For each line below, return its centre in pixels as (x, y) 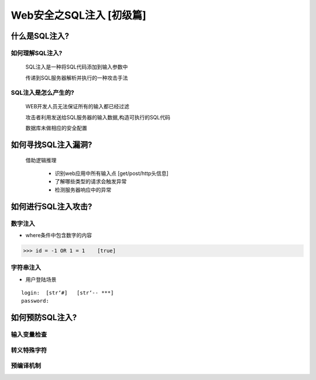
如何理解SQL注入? (37, 53)
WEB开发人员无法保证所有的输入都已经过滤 (78, 107)
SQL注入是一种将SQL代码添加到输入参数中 (77, 67)
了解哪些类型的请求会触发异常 (91, 182)
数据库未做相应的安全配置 (56, 128)
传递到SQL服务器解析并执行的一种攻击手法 (77, 78)
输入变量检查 (29, 335)
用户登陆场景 (41, 279)
